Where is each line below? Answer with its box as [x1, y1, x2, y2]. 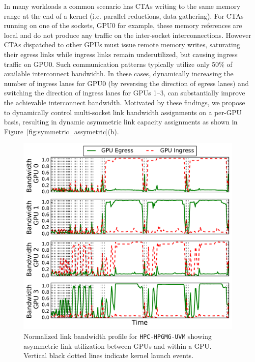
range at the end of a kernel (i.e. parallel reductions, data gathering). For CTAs [4, 10, 244, 21]
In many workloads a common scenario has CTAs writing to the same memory [4, 1, 241, 11]
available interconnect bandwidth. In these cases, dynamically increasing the [4, 68, 234, 79]
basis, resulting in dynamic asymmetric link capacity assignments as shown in [4, 117, 238, 127]
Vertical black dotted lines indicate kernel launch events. [24, 350, 194, 361]
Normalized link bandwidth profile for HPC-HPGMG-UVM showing [24, 331, 212, 341]
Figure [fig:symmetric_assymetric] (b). [4, 126, 119, 136]
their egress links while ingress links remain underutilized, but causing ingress [4, 49, 238, 59]
